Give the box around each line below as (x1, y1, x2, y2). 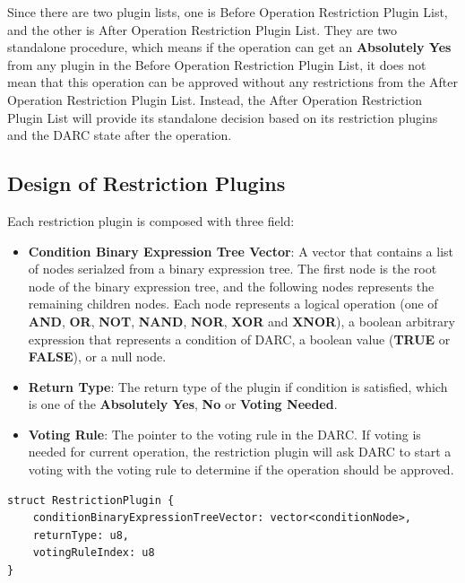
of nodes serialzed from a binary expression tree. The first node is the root (28, 259, 437, 278)
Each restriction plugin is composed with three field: (7, 211, 295, 230)
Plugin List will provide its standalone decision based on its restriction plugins (7, 108, 438, 126)
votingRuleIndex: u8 (32, 546, 155, 560)
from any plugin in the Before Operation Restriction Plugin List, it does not (7, 55, 426, 74)
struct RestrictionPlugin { (7, 493, 175, 507)
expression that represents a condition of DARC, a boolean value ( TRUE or (28, 329, 451, 348)
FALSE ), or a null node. (28, 347, 167, 366)
